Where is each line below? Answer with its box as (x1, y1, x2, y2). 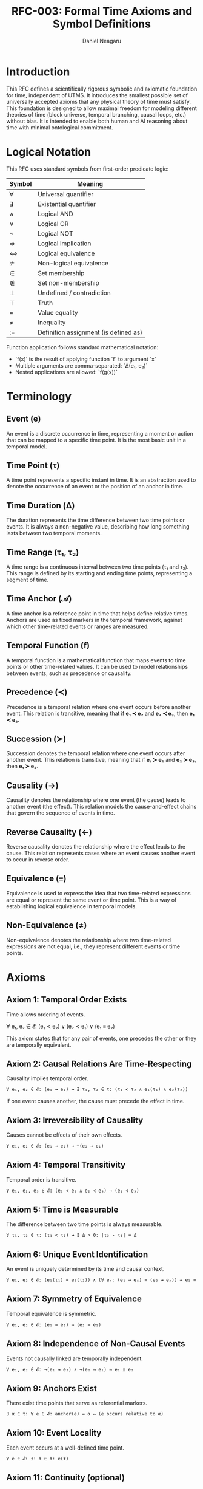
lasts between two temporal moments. (6, 530, 102, 537)
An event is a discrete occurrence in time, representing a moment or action (6, 430, 193, 437)
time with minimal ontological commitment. (6, 123, 113, 131)
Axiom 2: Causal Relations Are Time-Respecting (6, 1058, 192, 1069)
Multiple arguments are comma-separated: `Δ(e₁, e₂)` (15, 361, 148, 369)
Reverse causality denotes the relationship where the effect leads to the (6, 843, 186, 850)
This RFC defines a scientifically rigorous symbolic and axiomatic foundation (6, 85, 198, 92)
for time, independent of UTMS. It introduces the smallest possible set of (6, 91, 188, 98)
